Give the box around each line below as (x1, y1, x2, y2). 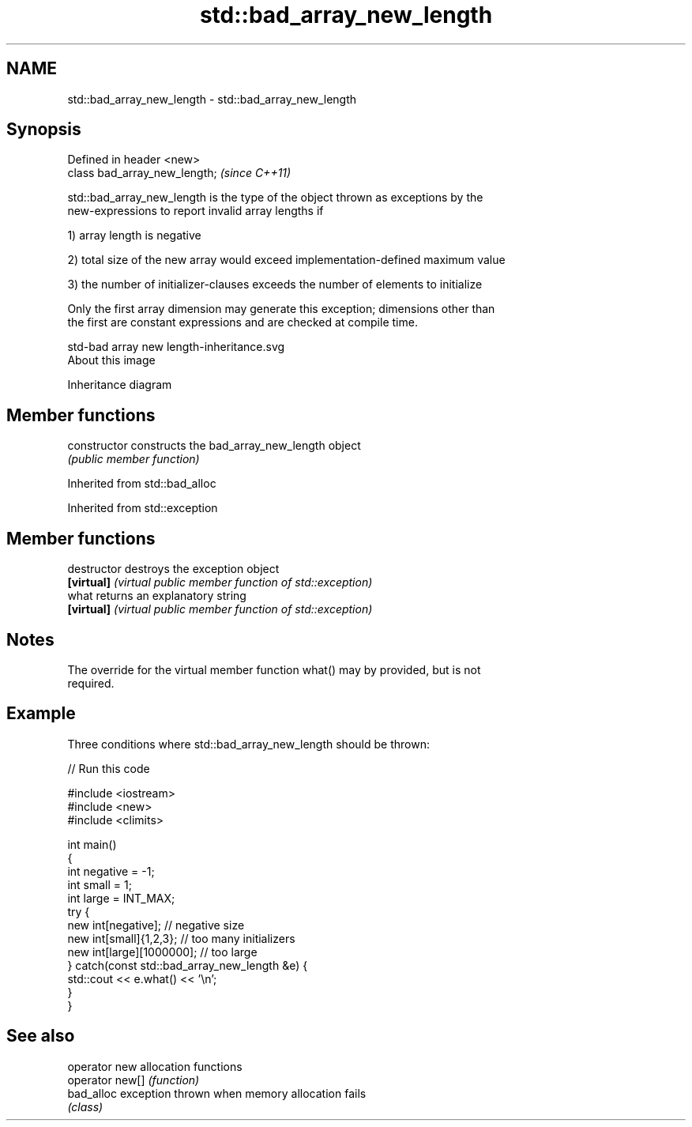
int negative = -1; (67, 864, 155, 878)
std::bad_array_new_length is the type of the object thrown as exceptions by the (67, 190, 483, 205)
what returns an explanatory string (67, 589, 246, 603)
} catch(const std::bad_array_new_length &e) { (67, 958, 308, 972)
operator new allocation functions (67, 1059, 243, 1073)
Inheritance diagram (67, 378, 172, 392)
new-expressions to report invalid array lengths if (67, 204, 324, 218)
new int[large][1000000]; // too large (67, 944, 258, 959)
